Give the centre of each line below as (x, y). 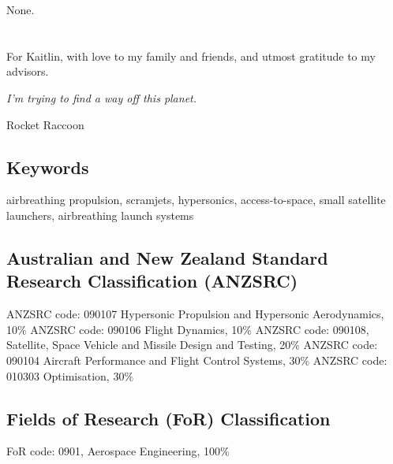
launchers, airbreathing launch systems (100, 215)
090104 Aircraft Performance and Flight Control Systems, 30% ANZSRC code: (197, 360)
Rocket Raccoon (45, 124)
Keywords (48, 167)
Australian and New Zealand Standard (167, 257)
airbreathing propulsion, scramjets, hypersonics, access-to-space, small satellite (196, 200)
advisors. (28, 71)
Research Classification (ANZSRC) (152, 281)
